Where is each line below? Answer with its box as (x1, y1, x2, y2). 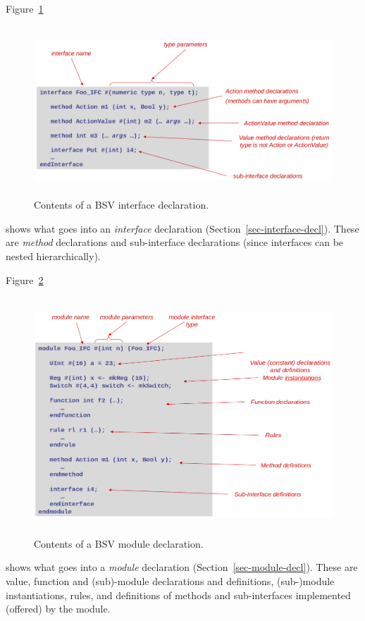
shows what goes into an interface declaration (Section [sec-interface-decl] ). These (6, 221, 359, 235)
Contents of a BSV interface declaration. (34, 197, 209, 212)
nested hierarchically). (6, 248, 101, 263)
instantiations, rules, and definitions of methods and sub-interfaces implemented (6, 587, 351, 602)
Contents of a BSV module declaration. (34, 536, 204, 551)
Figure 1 (6, 1, 44, 16)
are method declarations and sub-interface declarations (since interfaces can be (6, 235, 344, 250)
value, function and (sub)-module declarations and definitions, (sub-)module (6, 573, 335, 588)
